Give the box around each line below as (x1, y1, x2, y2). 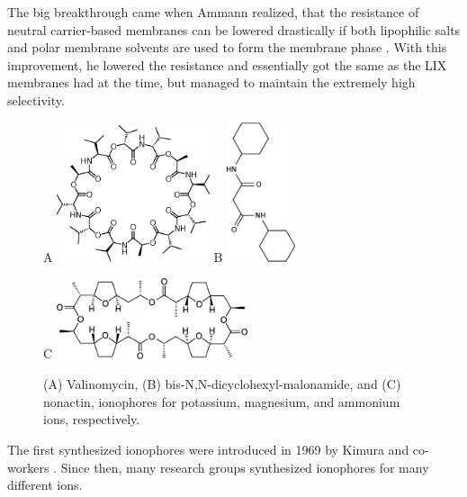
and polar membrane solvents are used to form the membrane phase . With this (7, 38, 447, 57)
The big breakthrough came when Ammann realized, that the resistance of (7, 3, 419, 21)
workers (7, 457, 49, 476)
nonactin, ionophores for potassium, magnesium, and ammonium (43, 392, 400, 411)
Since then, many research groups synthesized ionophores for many (60, 457, 429, 476)
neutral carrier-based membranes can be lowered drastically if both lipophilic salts (7, 20, 461, 39)
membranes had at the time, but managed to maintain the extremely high (7, 73, 416, 92)
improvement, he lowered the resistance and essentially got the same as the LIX (7, 55, 447, 74)
